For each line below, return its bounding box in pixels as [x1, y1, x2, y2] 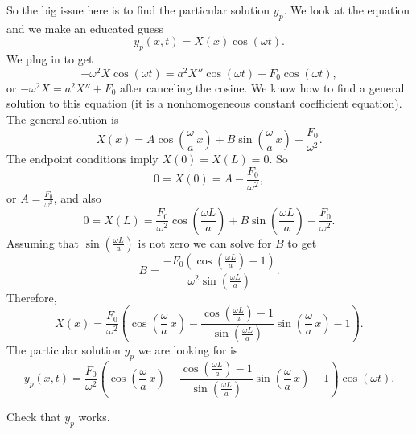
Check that [6, 407, 61, 424]
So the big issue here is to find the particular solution [6, 2, 270, 18]
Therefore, [6, 289, 57, 305]
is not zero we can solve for [138, 234, 272, 251]
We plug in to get [6, 51, 93, 68]
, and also [53, 189, 101, 206]
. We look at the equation [283, 2, 410, 18]
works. [78, 407, 110, 424]
